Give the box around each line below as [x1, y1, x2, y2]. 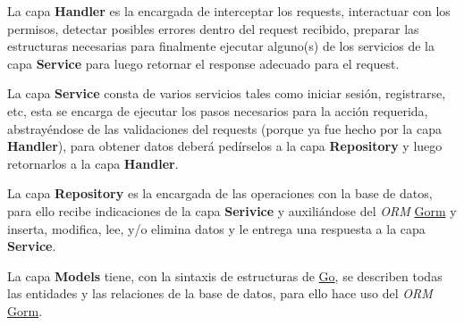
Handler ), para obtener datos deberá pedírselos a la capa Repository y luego [7, 137, 443, 155]
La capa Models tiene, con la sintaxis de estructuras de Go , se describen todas [7, 266, 443, 285]
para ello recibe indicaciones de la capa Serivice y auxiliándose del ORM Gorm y [7, 201, 457, 220]
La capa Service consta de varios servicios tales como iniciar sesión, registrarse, [7, 84, 446, 103]
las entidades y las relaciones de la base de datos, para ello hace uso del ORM [7, 284, 433, 303]
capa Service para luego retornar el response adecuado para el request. [7, 54, 400, 72]
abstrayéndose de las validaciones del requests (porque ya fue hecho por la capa [7, 119, 442, 137]
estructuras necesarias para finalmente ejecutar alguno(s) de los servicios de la [7, 37, 434, 55]
